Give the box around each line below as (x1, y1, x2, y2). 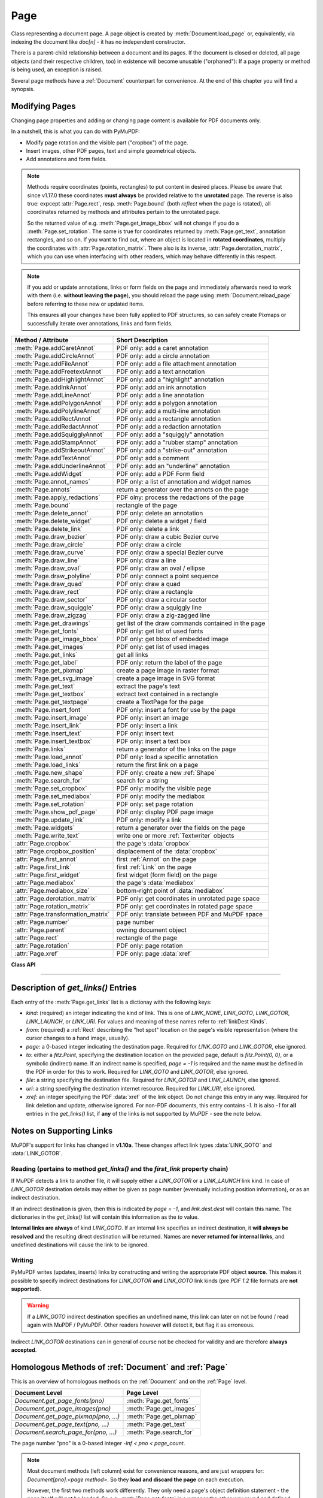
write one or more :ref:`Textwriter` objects (116, 832, 234, 839)
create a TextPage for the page (116, 698, 204, 706)
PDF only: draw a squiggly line (116, 603, 202, 611)
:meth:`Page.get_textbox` (14, 690, 86, 698)
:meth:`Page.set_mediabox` (14, 792, 92, 800)
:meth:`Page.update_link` (14, 816, 85, 824)
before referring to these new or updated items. (27, 300, 145, 307)
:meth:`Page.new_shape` (14, 769, 85, 777)
